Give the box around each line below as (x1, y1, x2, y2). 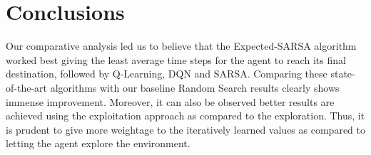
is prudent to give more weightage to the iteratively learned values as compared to (6, 122, 365, 137)
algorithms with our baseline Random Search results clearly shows (50, 80, 340, 95)
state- (330, 66, 355, 81)
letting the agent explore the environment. (6, 136, 190, 151)
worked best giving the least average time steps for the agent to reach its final (6, 52, 346, 67)
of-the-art (6, 80, 47, 95)
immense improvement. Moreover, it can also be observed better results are (6, 94, 335, 109)
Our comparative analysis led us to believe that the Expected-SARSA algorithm (6, 38, 357, 53)
